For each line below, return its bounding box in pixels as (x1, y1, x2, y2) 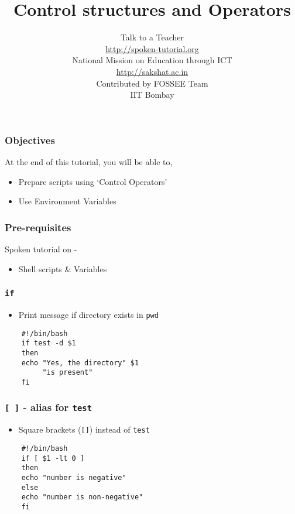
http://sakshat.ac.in (116, 65, 188, 77)
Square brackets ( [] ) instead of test (18, 423, 150, 436)
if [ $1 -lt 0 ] (21, 454, 85, 462)
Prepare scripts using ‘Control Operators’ (18, 175, 167, 187)
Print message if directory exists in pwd (18, 308, 159, 320)
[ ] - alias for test (5, 400, 92, 414)
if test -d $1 (21, 339, 76, 348)
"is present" (42, 368, 93, 377)
